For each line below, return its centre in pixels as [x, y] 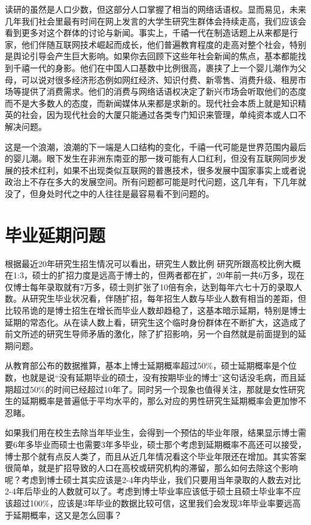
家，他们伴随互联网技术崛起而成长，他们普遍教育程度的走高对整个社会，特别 [155, 44]
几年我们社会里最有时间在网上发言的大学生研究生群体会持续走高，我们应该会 [155, 21]
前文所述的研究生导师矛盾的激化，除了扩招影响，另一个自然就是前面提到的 [151, 334]
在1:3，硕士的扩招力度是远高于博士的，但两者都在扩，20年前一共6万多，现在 [155, 275]
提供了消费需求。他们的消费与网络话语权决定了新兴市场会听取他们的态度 [164, 91]
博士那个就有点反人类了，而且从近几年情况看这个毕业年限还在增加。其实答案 [155, 456]
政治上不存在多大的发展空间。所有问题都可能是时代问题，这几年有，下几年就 [155, 182]
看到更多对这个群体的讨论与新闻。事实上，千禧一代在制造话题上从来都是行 [151, 33]
